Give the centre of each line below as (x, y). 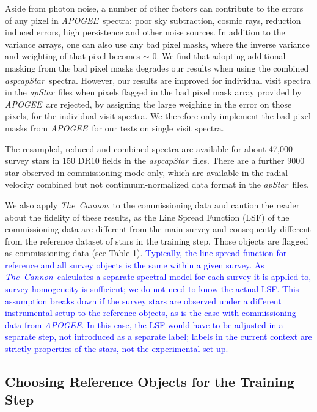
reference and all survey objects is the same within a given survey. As (135, 264)
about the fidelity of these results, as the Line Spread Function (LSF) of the (147, 217)
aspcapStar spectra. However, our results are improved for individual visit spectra (158, 80)
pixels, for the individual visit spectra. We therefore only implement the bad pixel (158, 116)
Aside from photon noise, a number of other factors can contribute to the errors (154, 8)
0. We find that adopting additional (219, 56)
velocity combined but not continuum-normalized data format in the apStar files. (157, 184)
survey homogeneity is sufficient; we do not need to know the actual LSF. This (152, 289)
